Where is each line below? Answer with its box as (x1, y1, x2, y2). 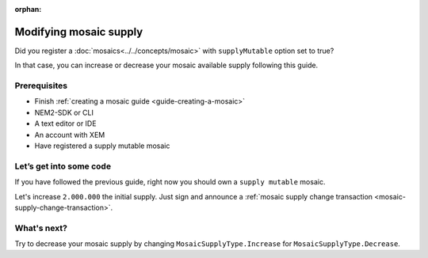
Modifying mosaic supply (14, 25, 143, 39)
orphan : (14, 5, 42, 13)
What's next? (14, 222, 67, 233)
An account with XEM (34, 130, 105, 139)
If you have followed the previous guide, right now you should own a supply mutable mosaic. (14, 177, 326, 187)
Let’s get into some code (14, 161, 111, 172)
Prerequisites (14, 80, 67, 91)
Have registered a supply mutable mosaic (34, 141, 170, 150)
